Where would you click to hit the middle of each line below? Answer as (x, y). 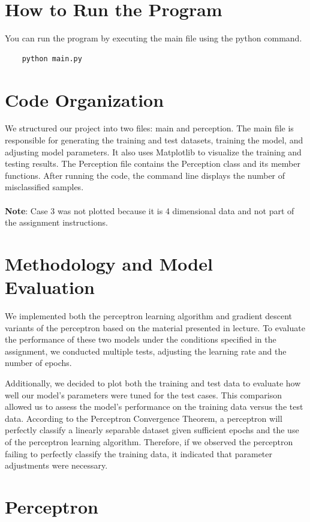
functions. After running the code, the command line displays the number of (145, 175)
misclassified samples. (44, 187)
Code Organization (85, 99)
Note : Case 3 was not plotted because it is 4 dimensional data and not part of (150, 210)
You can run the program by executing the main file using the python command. (154, 38)
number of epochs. (38, 363)
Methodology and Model (109, 263)
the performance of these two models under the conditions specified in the (141, 339)
